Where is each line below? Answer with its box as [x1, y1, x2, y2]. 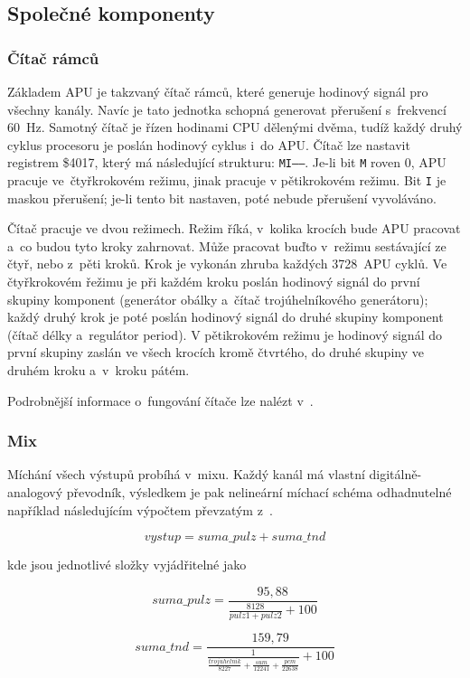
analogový [7, 483, 63, 502]
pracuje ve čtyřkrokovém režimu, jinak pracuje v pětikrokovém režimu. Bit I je [7, 171, 446, 190]
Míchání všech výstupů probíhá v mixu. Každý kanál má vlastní [7, 465, 365, 484]
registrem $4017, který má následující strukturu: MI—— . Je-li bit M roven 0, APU [7, 153, 446, 172]
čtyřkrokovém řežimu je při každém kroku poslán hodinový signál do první [7, 272, 420, 291]
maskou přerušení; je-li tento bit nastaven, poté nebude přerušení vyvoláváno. [7, 188, 437, 207]
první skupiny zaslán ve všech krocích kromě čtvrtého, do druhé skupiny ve [7, 343, 424, 362]
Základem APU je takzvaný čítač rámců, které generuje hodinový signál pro [7, 82, 428, 100]
